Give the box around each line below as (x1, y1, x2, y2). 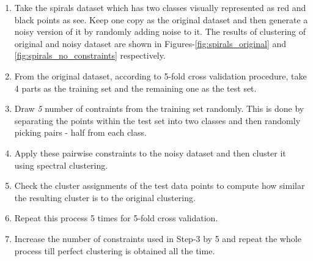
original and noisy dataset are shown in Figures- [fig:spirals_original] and (14, 37, 287, 50)
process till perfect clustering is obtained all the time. (14, 244, 215, 257)
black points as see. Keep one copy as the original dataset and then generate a (14, 13, 308, 26)
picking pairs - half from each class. (14, 126, 147, 139)
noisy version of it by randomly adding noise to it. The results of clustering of (14, 25, 306, 38)
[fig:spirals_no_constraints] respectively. (14, 49, 166, 62)
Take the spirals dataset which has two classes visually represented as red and (14, 1, 306, 13)
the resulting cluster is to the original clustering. (14, 191, 196, 204)
